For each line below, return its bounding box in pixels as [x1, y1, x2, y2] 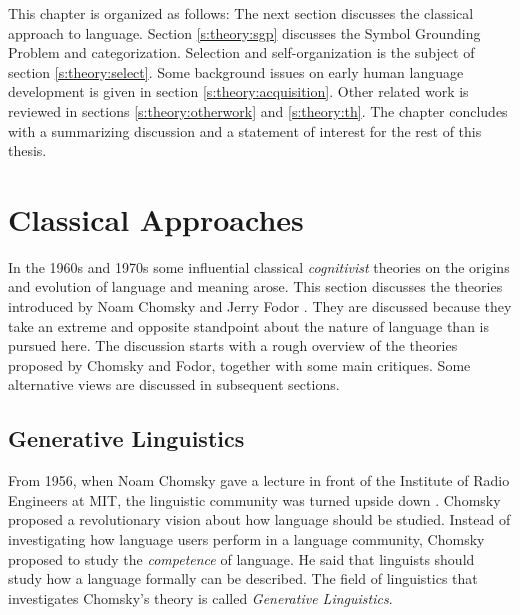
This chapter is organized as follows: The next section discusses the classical [8, 3, 474, 23]
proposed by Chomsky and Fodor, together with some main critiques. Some [8, 354, 471, 375]
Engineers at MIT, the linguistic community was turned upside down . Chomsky [8, 489, 501, 510]
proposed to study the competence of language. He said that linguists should [8, 548, 475, 569]
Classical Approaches [8, 198, 304, 239]
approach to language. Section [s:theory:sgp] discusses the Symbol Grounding [8, 22, 481, 43]
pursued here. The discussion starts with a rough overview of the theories [8, 335, 458, 356]
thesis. [8, 140, 47, 161]
